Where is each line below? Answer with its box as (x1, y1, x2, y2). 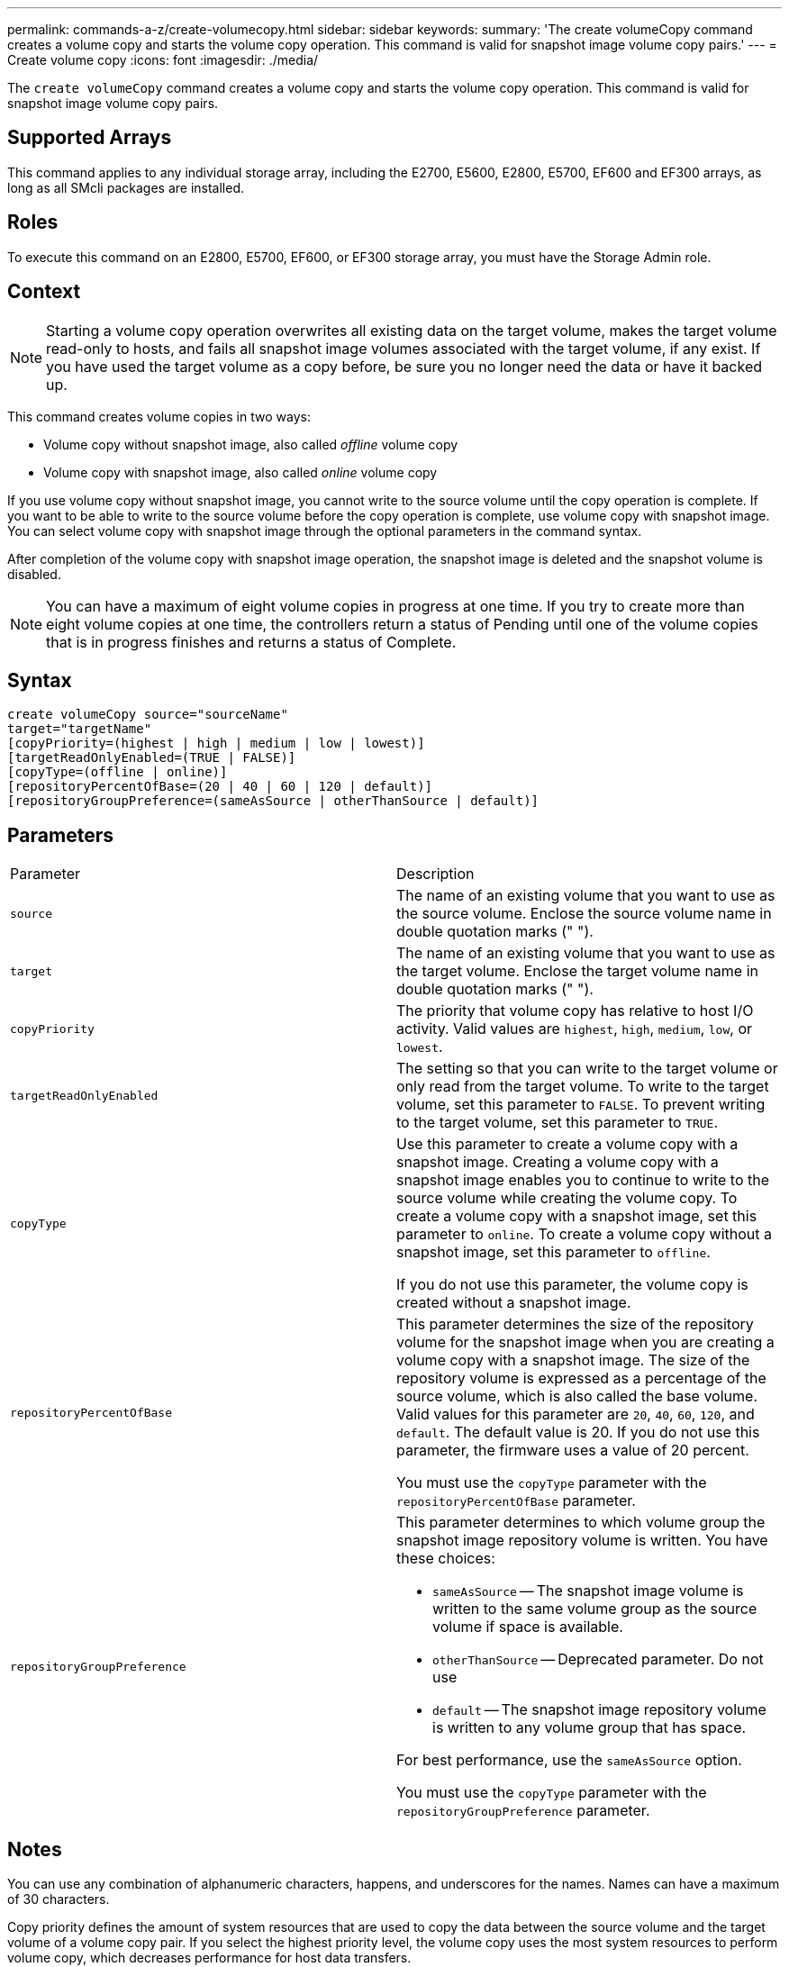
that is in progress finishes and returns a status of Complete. (46, 632, 457, 651)
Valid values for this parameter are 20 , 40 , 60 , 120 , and (396, 1405, 755, 1424)
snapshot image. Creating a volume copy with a (396, 1153, 719, 1172)
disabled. (7, 566, 61, 582)
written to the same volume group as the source (432, 1600, 757, 1618)
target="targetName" (7, 721, 152, 737)
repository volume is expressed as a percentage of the (396, 1369, 766, 1388)
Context (7, 280, 81, 304)
